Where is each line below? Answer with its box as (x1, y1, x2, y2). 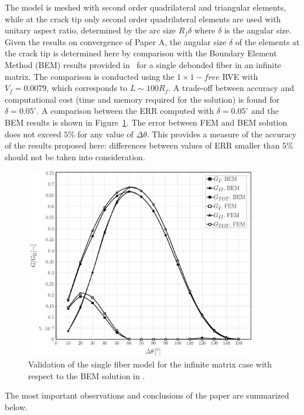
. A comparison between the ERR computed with (36, 104, 214, 117)
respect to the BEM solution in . (28, 369, 145, 382)
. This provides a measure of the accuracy (146, 127, 297, 140)
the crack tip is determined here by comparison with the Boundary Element (5, 47, 277, 59)
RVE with (222, 70, 258, 82)
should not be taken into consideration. (5, 150, 145, 163)
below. (5, 400, 28, 413)
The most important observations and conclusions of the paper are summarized (5, 389, 289, 401)
